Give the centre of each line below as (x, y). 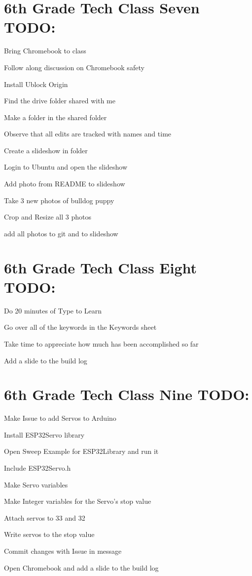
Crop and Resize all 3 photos (48, 217)
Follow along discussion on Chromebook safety (74, 67)
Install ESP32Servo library (44, 434)
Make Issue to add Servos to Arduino (60, 418)
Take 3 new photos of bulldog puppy (59, 200)
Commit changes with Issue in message (63, 551)
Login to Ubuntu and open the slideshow (66, 167)
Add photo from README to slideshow (65, 184)
